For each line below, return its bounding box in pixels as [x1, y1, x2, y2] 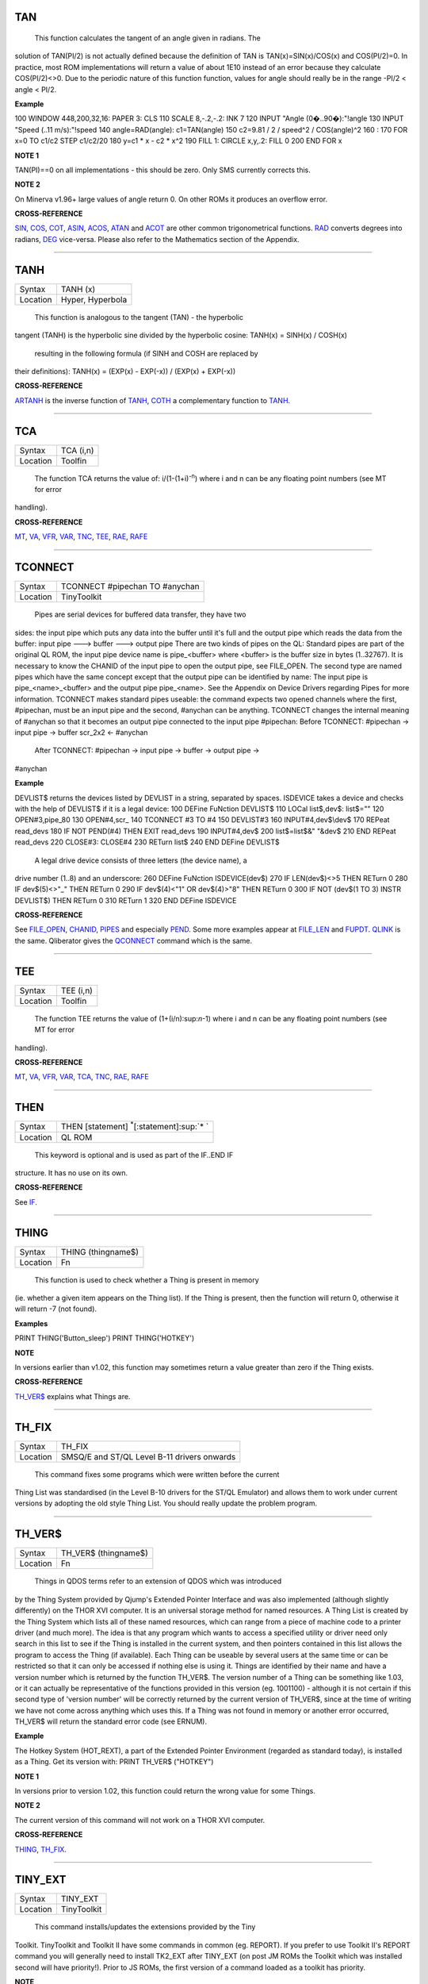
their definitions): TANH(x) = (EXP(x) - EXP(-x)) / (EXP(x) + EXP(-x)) [14, 366, 236, 376]
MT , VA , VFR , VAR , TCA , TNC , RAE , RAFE [14, 1072, 150, 1082]
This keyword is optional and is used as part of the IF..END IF [34, 1150, 234, 1159]
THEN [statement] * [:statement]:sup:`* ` [60, 1120, 209, 1132]
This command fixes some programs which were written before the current [34, 1469, 280, 1479]
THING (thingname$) [60, 1246, 139, 1257]
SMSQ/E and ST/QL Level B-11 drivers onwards [60, 1451, 236, 1462]
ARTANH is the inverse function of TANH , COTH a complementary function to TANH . [14, 395, 291, 405]
